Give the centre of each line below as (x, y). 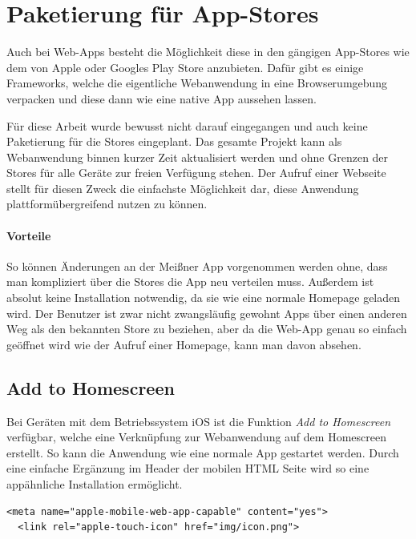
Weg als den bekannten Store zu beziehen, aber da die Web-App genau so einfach (207, 329)
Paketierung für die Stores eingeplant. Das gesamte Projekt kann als (174, 141)
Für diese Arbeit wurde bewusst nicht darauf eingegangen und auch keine (187, 125)
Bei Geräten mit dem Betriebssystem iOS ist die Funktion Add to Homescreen (199, 421)
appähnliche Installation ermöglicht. (95, 484)
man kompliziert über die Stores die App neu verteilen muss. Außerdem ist (190, 282)
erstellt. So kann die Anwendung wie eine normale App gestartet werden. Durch (203, 452)
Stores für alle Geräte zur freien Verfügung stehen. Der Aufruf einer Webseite (196, 173)
